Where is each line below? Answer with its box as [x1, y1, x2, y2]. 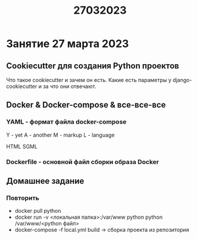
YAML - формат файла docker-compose [6, 118, 127, 126]
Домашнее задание [6, 176, 85, 186]
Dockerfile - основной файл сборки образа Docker [6, 158, 160, 166]
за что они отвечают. [42, 83, 96, 90]
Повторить [6, 194, 40, 202]
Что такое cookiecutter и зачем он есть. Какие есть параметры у [6, 77, 171, 83]
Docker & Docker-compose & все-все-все [6, 100, 166, 110]
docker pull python [14, 207, 61, 215]
